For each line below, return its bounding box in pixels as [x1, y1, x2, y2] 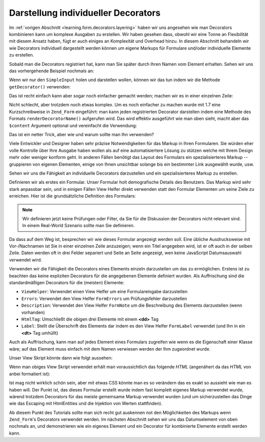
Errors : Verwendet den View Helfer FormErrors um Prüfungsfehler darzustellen [21, 295, 187, 301]
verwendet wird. [9, 257, 42, 263]
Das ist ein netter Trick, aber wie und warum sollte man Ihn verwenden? [9, 132, 154, 138]
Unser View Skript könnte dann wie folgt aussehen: [9, 354, 113, 361]
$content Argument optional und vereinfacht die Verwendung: [9, 122, 137, 128]
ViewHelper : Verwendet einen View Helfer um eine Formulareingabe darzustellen [21, 289, 187, 295]
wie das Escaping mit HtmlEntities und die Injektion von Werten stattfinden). [9, 401, 162, 407]
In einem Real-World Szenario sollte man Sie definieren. [22, 223, 135, 229]
